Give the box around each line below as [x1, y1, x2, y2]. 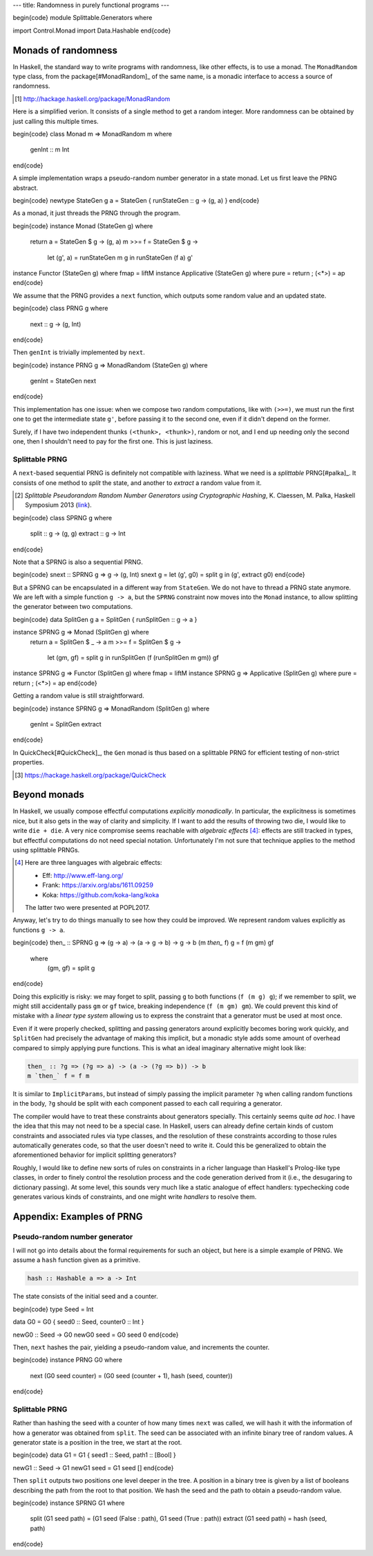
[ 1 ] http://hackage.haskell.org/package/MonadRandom [15, 94, 171, 103]
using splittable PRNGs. [12, 846, 80, 854]
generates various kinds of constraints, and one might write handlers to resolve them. [12, 1192, 257, 1200]
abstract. [12, 183, 39, 192]
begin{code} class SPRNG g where [12, 513, 113, 522]
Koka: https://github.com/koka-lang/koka [42, 890, 160, 899]
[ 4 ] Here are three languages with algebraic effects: [15, 859, 162, 867]
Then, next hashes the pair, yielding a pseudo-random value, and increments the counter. [12, 1343, 270, 1351]
